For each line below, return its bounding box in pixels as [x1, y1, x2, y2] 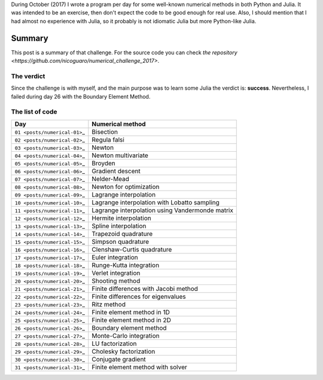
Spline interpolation [92, 222, 147, 230]
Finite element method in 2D [92, 315, 172, 324]
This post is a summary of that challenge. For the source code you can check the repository [11, 48, 237, 56]
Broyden [92, 159, 116, 167]
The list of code [11, 108, 57, 116]
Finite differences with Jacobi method [92, 284, 199, 293]
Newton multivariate [92, 151, 149, 160]
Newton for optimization [92, 182, 160, 191]
